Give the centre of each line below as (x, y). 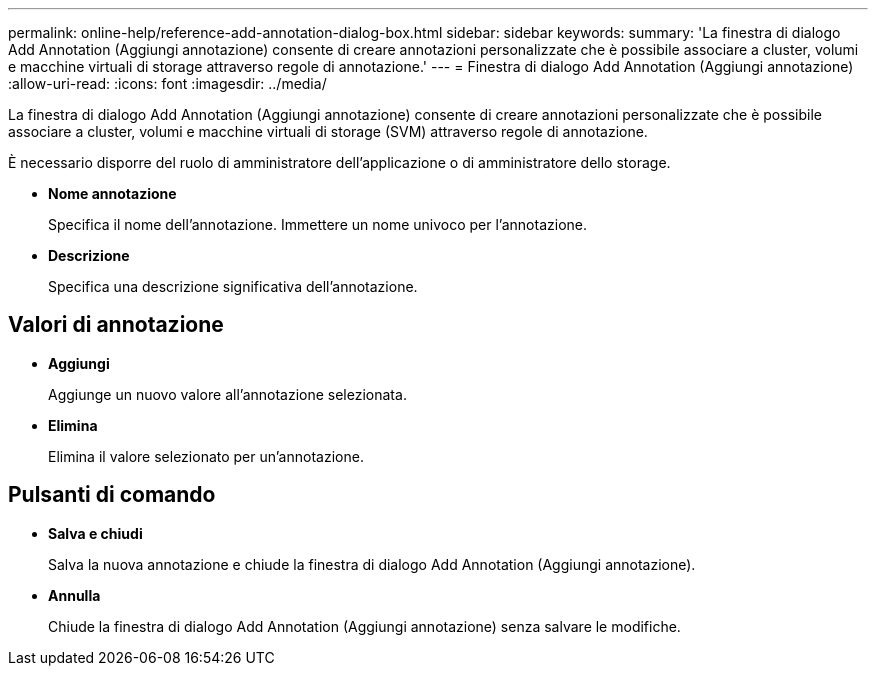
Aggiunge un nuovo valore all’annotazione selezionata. (227, 394)
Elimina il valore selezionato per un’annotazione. (206, 456)
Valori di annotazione (116, 325)
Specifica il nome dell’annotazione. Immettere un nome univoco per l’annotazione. (317, 224)
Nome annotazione (112, 193)
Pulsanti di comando (112, 495)
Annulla (74, 595)
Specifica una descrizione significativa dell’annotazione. (233, 286)
